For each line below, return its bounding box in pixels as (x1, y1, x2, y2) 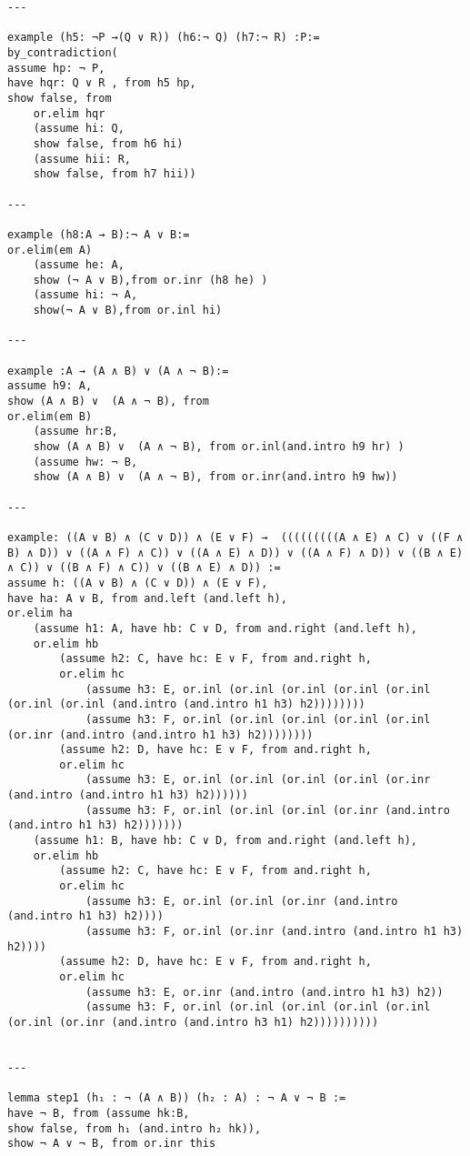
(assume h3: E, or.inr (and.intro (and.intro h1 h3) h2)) (85, 985, 444, 999)
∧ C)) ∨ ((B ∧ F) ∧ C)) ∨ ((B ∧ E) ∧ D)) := (7, 561, 281, 575)
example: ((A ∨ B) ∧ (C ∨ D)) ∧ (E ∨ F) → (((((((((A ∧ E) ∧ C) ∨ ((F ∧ (7, 530, 464, 544)
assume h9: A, (7, 379, 93, 393)
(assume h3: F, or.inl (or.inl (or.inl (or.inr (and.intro (85, 803, 450, 817)
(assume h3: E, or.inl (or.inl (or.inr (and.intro (85, 894, 398, 908)
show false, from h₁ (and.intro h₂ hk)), (7, 1121, 262, 1135)
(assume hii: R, (33, 152, 132, 166)
